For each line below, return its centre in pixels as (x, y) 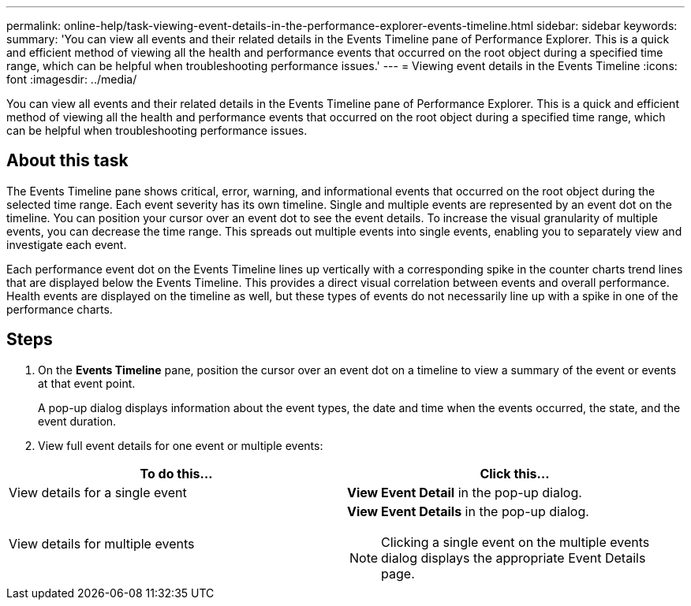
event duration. (77, 421)
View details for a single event (98, 492)
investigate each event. (67, 244)
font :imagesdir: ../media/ (72, 79)
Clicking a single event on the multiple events (515, 542)
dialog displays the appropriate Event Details (514, 558)
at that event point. (87, 383)
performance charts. (60, 309)
